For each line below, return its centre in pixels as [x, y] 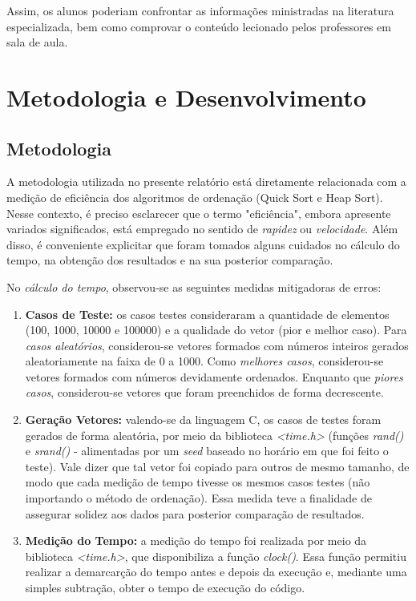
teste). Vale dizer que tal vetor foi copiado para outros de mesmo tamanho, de [217, 466]
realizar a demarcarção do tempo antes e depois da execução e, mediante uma [216, 572]
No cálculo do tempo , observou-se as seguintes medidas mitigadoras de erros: [194, 286]
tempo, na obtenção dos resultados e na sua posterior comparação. [170, 260]
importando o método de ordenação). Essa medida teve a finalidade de [198, 498]
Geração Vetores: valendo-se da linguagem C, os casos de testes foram [203, 419]
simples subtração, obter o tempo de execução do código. [165, 588]
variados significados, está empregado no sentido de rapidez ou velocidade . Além [202, 229]
